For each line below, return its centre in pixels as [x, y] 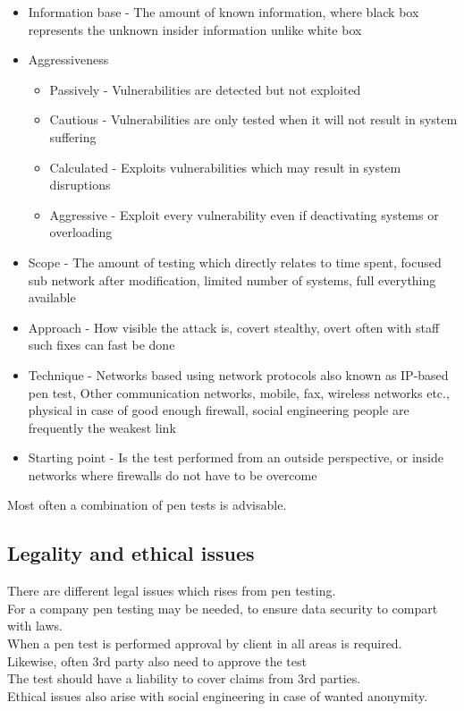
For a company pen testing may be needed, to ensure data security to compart [223, 608]
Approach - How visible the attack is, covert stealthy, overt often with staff [234, 327]
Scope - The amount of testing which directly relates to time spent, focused [235, 262]
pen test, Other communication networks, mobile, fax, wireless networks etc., [239, 392]
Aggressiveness [68, 59]
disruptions [80, 185]
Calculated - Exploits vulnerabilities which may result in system [225, 167]
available [52, 297]
